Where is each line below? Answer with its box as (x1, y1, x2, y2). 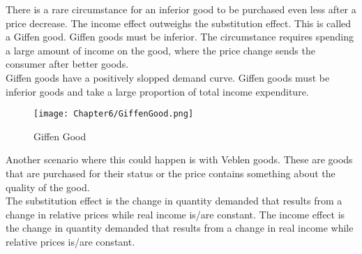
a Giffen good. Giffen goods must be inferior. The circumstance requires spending (6, 29, 354, 44)
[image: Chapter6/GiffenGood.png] (33, 109, 194, 119)
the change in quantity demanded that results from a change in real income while (6, 221, 354, 235)
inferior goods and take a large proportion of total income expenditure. (6, 84, 309, 98)
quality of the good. (6, 179, 90, 194)
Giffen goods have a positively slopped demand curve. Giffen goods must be (6, 70, 330, 84)
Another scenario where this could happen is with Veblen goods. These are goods (6, 152, 353, 167)
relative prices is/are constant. (6, 234, 135, 248)
